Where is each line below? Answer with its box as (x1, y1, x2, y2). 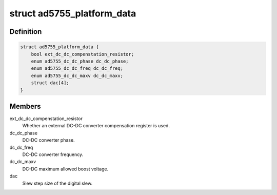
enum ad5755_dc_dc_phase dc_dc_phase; (31, 58, 129, 64)
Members (9, 102, 41, 110)
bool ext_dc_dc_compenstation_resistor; (31, 51, 134, 57)
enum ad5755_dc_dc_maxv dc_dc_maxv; (31, 72, 123, 79)
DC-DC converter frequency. (22, 151, 84, 158)
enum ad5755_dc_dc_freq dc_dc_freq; (31, 66, 123, 71)
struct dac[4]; (31, 80, 69, 86)
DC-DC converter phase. (22, 137, 75, 143)
